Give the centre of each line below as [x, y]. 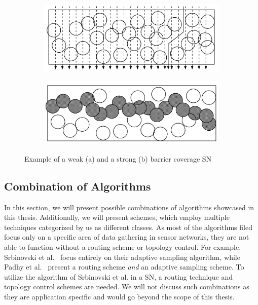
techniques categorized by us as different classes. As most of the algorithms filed [128, 227]
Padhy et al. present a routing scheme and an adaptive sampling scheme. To [124, 267]
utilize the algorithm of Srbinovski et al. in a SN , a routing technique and [118, 276]
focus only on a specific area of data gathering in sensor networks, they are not [127, 237]
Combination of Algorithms [78, 186]
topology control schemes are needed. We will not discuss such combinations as [127, 287]
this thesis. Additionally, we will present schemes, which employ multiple [117, 217]
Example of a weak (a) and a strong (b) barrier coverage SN [118, 158]
